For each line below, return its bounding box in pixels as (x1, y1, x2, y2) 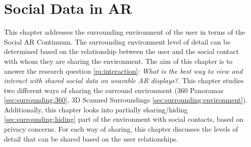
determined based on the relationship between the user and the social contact (4, 46, 239, 56)
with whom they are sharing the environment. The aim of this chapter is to (4, 55, 233, 66)
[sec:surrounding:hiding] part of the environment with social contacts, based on (4, 114, 244, 124)
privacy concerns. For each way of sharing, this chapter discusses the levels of (4, 124, 238, 134)
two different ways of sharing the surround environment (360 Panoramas (4, 85, 224, 95)
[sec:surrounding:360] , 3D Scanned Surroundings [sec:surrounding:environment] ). (4, 95, 248, 105)
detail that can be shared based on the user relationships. (4, 133, 178, 144)
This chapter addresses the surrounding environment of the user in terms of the (4, 27, 245, 37)
